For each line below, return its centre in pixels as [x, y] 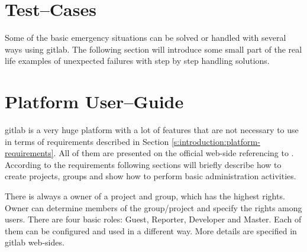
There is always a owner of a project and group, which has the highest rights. [145, 196]
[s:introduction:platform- [216, 141]
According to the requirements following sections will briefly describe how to [143, 164]
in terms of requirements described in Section [87, 141]
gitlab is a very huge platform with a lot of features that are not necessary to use [152, 130]
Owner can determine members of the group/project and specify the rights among [153, 207]
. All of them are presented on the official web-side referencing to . [174, 153]
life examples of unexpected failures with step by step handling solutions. [137, 61]
